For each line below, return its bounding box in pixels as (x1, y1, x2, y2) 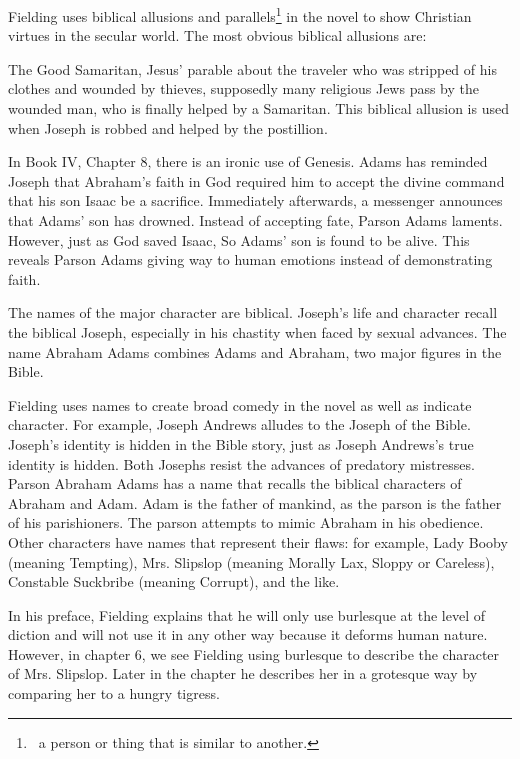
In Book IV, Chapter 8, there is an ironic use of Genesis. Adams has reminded (8, 151, 488, 172)
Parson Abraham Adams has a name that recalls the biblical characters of (8, 473, 462, 494)
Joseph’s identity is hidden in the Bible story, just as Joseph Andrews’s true (8, 433, 474, 454)
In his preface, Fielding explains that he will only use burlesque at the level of (8, 604, 485, 625)
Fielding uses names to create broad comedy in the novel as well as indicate (8, 394, 472, 415)
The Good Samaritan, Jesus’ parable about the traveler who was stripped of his (8, 58, 497, 79)
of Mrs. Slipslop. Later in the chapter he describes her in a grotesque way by (8, 663, 478, 684)
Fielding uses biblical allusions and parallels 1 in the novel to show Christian (8, 3, 472, 26)
